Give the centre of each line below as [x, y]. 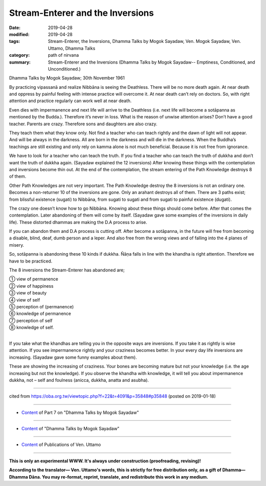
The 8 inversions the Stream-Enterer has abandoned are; [67, 270]
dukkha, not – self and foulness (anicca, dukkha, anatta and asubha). [79, 380]
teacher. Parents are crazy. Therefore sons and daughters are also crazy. [83, 124]
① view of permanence [34, 279]
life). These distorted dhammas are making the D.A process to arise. [78, 222]
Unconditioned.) [64, 69]
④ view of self [25, 300]
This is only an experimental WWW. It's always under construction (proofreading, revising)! [105, 461]
